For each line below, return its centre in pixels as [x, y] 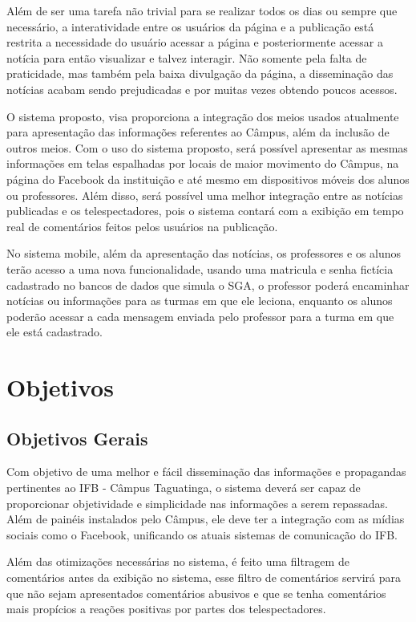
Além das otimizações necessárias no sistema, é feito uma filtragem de [178, 561]
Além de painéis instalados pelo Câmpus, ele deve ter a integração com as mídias [206, 519]
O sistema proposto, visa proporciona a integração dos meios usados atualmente [203, 116]
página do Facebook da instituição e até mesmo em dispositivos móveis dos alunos [208, 179]
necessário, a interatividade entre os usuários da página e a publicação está [190, 26]
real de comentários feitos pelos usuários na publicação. [142, 226]
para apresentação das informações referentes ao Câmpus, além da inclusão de [198, 132]
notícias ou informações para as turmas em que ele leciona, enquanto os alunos [200, 301]
